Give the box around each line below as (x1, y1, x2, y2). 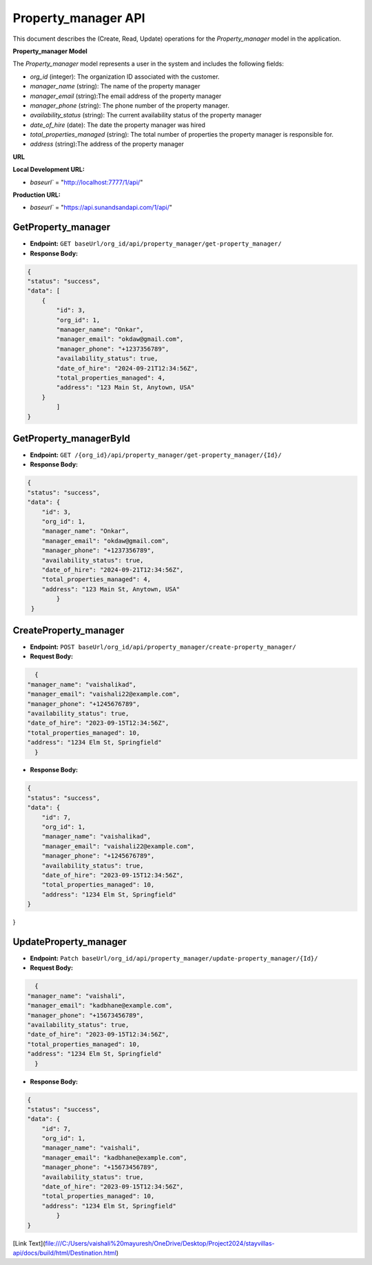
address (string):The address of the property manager (30, 140, 184, 148)
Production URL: (12, 190, 61, 199)
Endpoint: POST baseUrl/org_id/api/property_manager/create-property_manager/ (30, 643, 296, 651)
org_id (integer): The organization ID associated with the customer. (30, 72, 220, 81)
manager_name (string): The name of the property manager (30, 82, 200, 90)
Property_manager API (12, 10, 145, 26)
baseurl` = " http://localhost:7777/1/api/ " (30, 178, 143, 186)
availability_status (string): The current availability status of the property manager (30, 111, 262, 119)
